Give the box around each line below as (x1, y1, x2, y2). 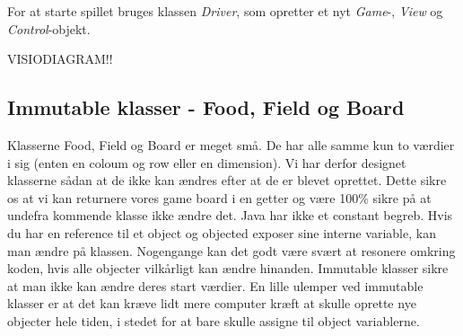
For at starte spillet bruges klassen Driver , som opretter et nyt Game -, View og (7, 2, 443, 20)
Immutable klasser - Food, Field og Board (7, 93, 405, 121)
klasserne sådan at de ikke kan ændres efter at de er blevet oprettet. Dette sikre (7, 171, 447, 190)
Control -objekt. (7, 19, 91, 38)
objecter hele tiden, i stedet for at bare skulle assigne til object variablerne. (7, 311, 420, 330)
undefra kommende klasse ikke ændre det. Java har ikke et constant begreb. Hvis (7, 206, 453, 225)
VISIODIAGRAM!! (7, 49, 113, 68)
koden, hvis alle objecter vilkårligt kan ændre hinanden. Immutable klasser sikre (7, 259, 449, 278)
